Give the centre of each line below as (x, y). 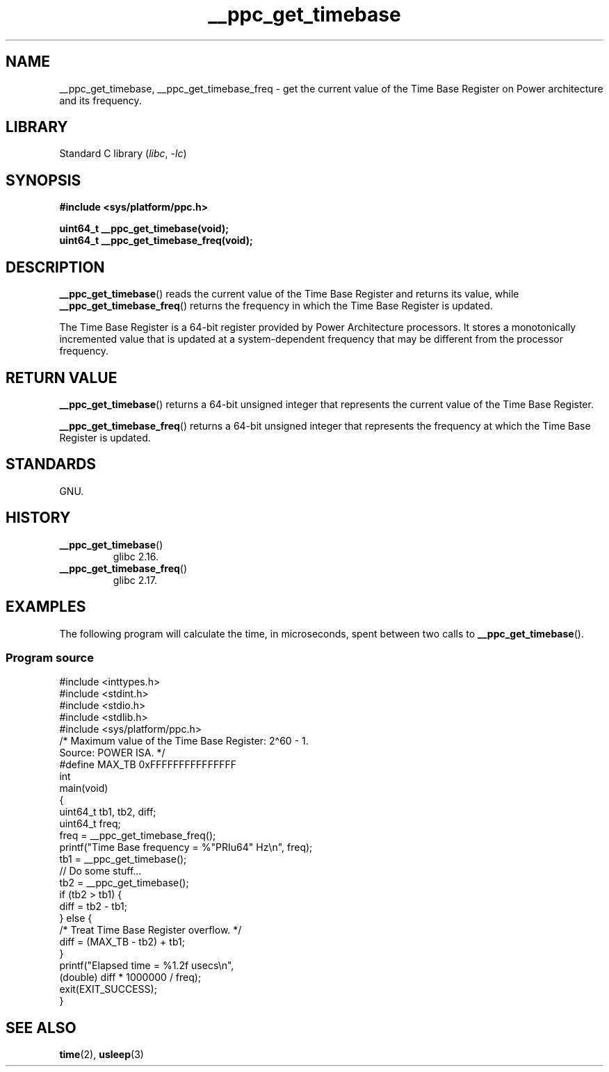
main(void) (84, 788)
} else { (76, 918)
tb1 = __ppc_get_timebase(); (123, 859)
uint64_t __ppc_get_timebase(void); (144, 229)
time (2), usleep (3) (101, 1055)
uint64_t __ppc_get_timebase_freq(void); (156, 241)
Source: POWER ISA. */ (112, 753)
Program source (50, 657)
